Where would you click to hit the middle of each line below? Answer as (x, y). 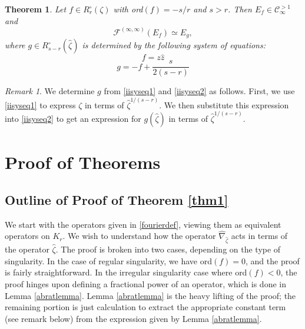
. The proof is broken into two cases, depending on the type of (168, 249)
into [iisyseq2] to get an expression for (73, 118)
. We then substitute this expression (224, 104)
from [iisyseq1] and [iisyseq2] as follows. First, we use (199, 91)
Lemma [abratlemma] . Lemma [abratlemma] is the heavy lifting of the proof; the (150, 295)
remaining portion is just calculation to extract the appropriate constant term (145, 307)
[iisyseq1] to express (40, 104)
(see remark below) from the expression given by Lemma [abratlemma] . (133, 318)
